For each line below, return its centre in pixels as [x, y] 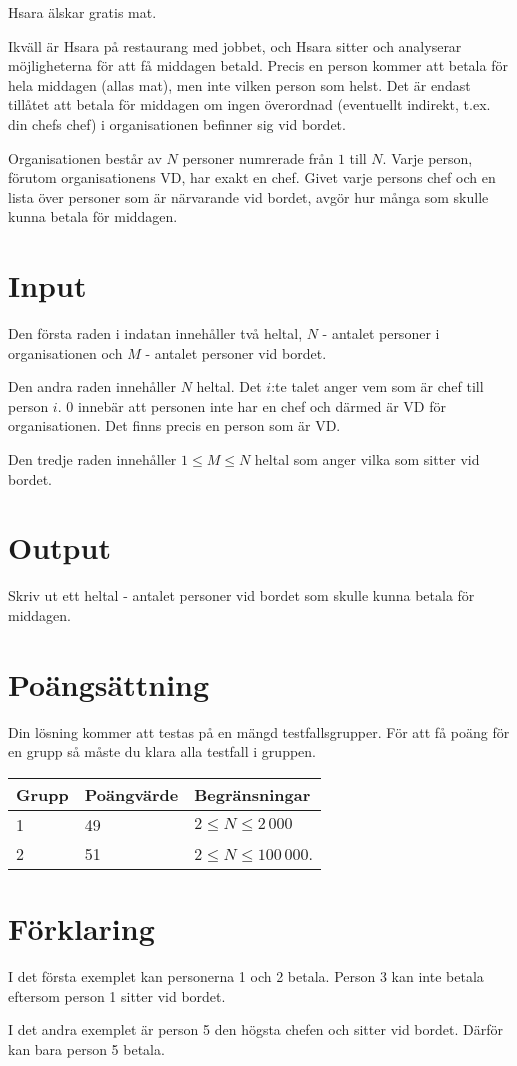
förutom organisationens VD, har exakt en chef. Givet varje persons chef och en [252, 177]
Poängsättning [109, 683]
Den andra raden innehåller [92, 386]
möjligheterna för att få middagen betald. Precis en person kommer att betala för [258, 65]
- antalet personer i [381, 333]
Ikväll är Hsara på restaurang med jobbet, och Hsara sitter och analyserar [235, 45]
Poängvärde [131, 794]
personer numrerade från [258, 157]
